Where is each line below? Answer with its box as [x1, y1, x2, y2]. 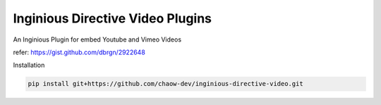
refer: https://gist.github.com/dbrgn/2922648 [13, 48, 146, 56]
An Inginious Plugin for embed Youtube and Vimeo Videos [13, 35, 182, 44]
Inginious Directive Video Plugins [13, 11, 212, 26]
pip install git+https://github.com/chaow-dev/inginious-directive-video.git [28, 80, 303, 88]
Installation [13, 61, 45, 70]
